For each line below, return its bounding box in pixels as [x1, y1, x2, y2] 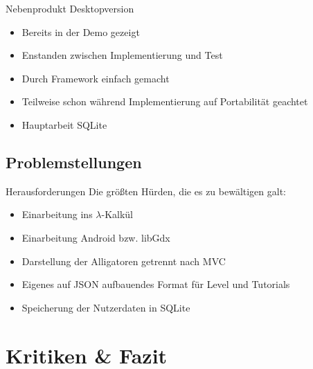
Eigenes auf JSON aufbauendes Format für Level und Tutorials [21, 277, 290, 291]
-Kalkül [101, 207, 133, 222]
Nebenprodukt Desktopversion [6, 1, 134, 15]
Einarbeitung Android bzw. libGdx [21, 230, 170, 244]
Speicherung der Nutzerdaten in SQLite [21, 300, 190, 314]
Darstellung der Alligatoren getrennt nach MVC [21, 253, 226, 268]
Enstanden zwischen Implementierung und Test [21, 48, 223, 62]
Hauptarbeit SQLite [21, 117, 107, 132]
